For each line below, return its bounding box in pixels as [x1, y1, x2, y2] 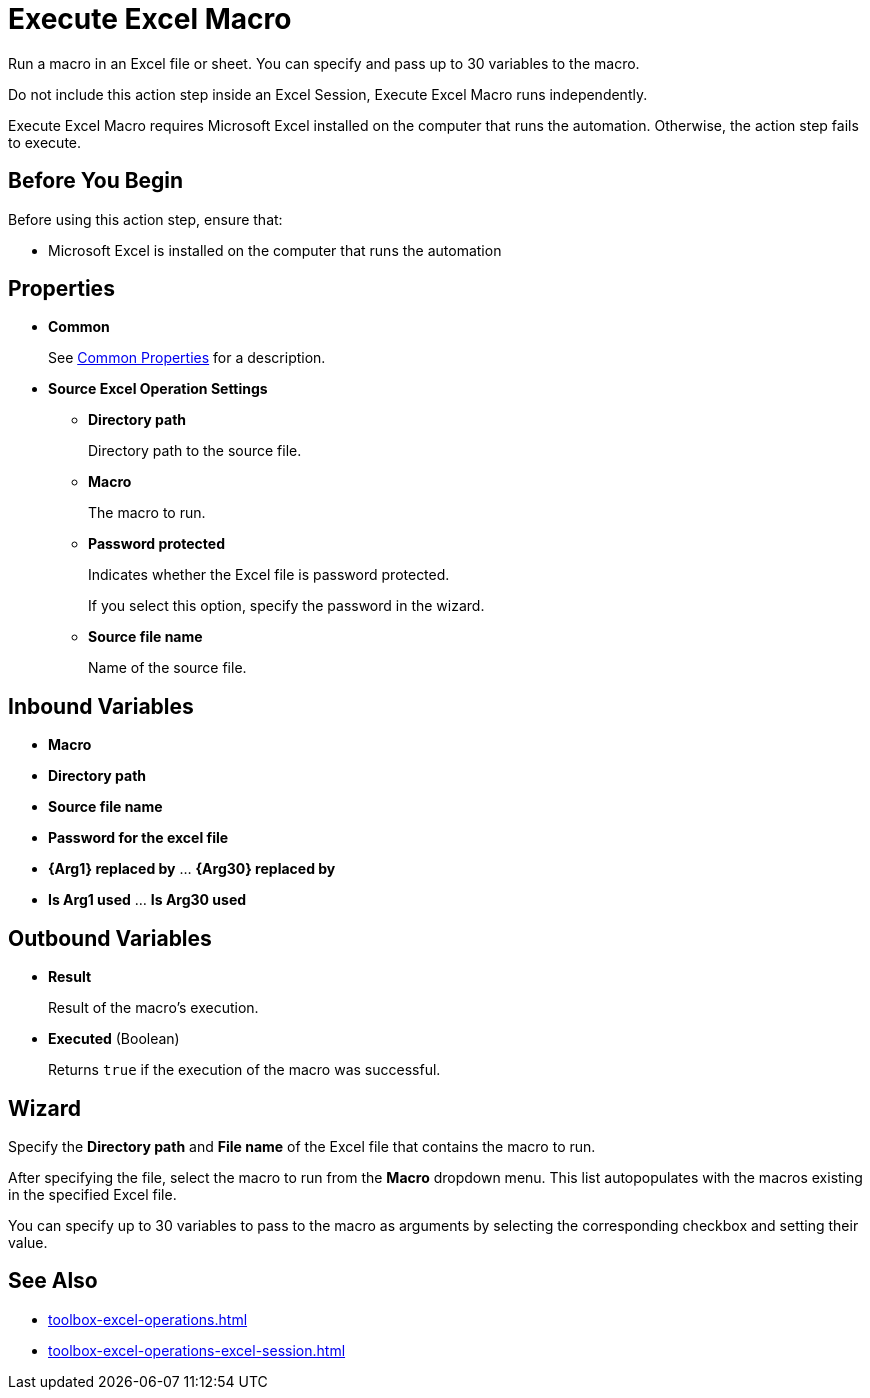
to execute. [8, 133, 82, 151]
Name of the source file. [88, 659, 247, 677]
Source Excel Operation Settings [48, 380, 268, 398]
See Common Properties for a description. [48, 349, 326, 367]
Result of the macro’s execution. [48, 999, 259, 1017]
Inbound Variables [8, 693, 194, 719]
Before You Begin [8, 168, 184, 194]
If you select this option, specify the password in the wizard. [88, 597, 485, 615]
